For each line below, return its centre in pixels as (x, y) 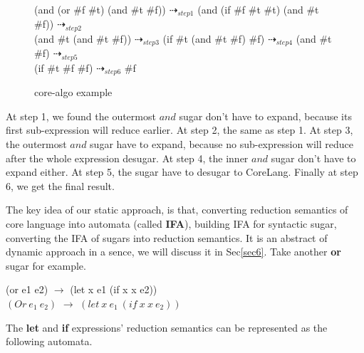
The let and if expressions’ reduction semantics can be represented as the (167, 327)
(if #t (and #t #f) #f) (214, 38)
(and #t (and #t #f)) (83, 38)
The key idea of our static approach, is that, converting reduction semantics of (177, 210)
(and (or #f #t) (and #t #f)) (100, 9)
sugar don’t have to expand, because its (265, 116)
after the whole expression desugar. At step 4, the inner (127, 158)
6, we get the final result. (60, 185)
